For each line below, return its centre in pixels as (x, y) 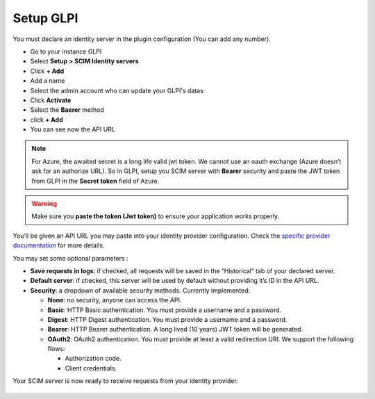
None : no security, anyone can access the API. (115, 300)
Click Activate (51, 100)
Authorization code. (93, 359)
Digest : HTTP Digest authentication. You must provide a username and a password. (167, 319)
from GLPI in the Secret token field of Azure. (95, 181)
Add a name (48, 81)
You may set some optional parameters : (70, 258)
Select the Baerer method (67, 110)
